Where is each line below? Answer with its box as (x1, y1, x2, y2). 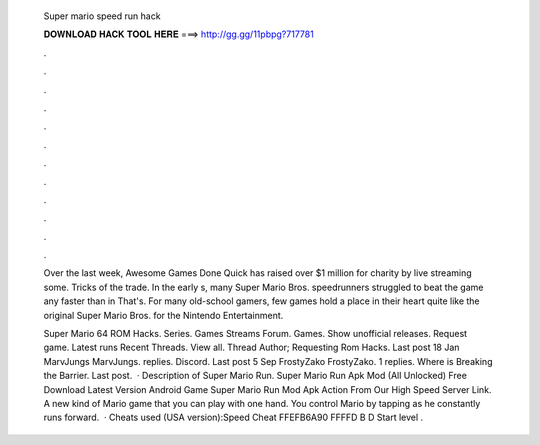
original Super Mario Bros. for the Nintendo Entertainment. (43, 309, 284, 321)
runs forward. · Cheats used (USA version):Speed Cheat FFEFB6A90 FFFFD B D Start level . (43, 411, 424, 424)
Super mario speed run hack (43, 10, 161, 22)
